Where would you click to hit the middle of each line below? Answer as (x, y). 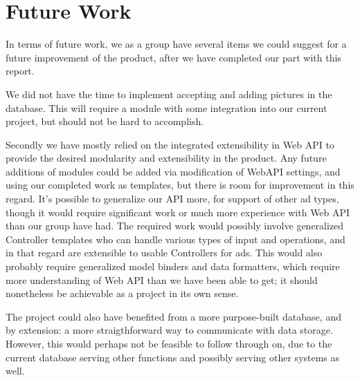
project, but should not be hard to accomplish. (105, 121)
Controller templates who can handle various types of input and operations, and (175, 239)
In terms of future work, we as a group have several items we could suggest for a (176, 44)
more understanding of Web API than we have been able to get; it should (162, 279)
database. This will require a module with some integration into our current (166, 107)
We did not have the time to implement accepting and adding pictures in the (169, 94)
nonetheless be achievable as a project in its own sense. (122, 293)
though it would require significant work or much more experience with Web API (178, 212)
